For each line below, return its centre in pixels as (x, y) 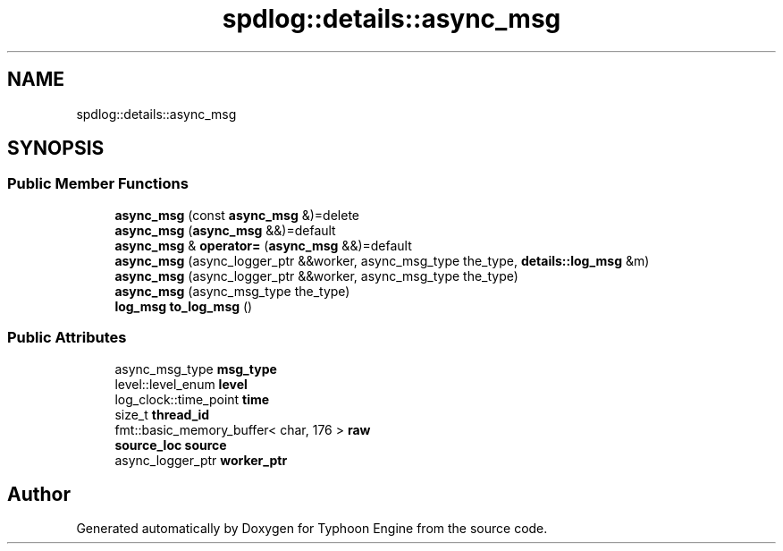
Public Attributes (67, 338)
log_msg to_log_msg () (184, 306)
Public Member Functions (98, 184)
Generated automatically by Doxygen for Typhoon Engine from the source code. (312, 529)
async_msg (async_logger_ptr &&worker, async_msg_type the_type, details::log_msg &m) (382, 260)
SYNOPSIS (56, 148)
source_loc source (171, 445)
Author (39, 494)
